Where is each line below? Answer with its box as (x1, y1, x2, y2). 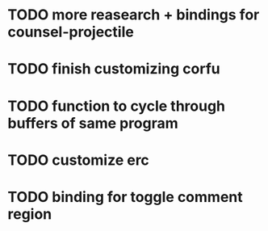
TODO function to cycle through (7, 97, 226, 115)
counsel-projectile (7, 23, 134, 41)
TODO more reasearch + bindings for (7, 6, 260, 24)
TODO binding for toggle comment (7, 187, 243, 206)
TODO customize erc (7, 151, 150, 169)
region (7, 204, 52, 223)
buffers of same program (7, 114, 178, 132)
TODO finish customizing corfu (7, 60, 220, 78)
